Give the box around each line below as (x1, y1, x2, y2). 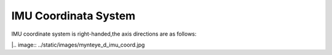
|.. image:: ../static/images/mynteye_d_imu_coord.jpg (11, 41, 145, 48)
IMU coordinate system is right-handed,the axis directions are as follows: (11, 30, 197, 37)
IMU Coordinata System (11, 9, 136, 22)
